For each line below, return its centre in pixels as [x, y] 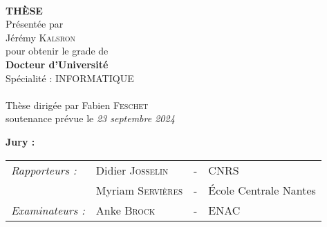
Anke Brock [125, 210]
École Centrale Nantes [262, 190]
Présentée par [35, 24]
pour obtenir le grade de [57, 51]
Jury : [20, 141]
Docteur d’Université [57, 64]
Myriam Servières [139, 190]
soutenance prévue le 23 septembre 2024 [90, 118]
